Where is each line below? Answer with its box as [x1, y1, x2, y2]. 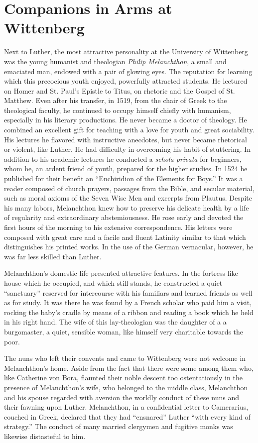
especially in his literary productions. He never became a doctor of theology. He [4, 114, 247, 125]
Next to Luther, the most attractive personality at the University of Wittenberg [4, 46, 248, 57]
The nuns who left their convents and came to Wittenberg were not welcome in [4, 353, 246, 363]
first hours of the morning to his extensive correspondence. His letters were [4, 222, 233, 232]
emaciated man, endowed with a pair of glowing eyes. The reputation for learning [4, 66, 253, 76]
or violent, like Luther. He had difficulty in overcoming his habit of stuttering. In [4, 144, 251, 154]
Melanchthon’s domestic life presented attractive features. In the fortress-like [4, 268, 238, 278]
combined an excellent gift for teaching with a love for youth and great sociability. [4, 124, 255, 135]
